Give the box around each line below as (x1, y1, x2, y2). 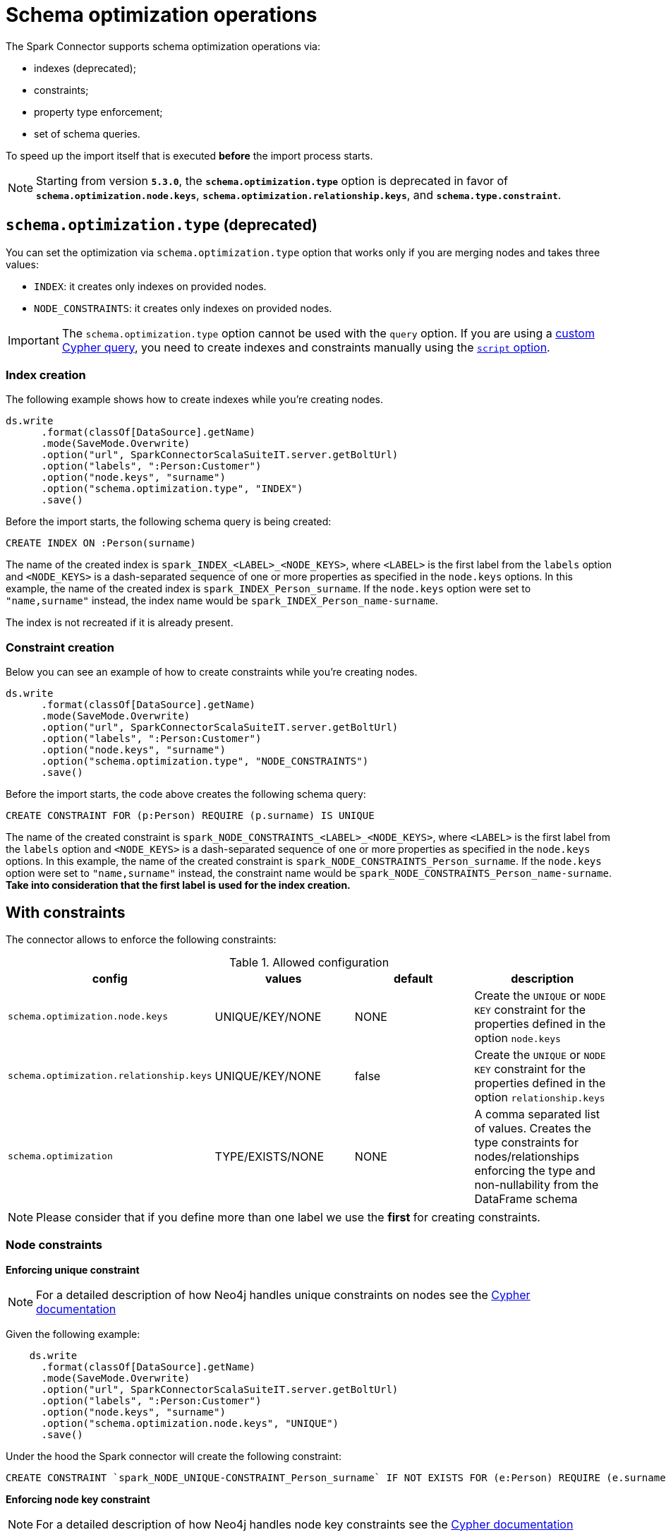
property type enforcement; (34, 105, 163, 118)
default (393, 971, 433, 986)
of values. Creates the (474, 1120, 591, 1135)
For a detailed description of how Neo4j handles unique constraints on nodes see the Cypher (36, 1287, 531, 1302)
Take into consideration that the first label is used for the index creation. (6, 879, 351, 892)
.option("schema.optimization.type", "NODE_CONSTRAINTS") (41, 755, 369, 767)
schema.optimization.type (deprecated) (6, 216, 318, 234)
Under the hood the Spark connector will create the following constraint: (6, 1449, 341, 1462)
